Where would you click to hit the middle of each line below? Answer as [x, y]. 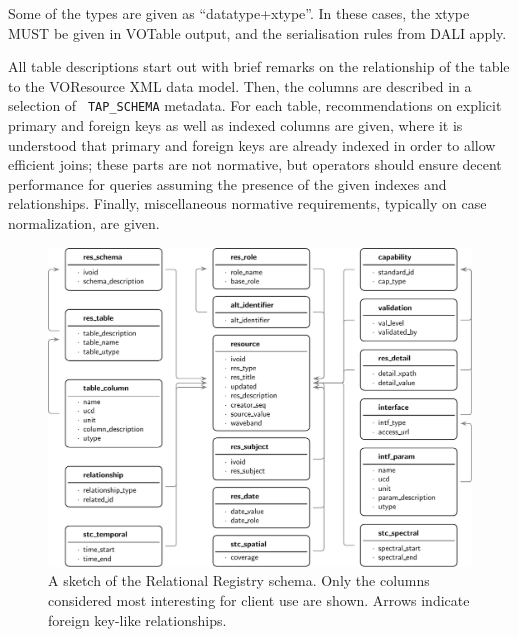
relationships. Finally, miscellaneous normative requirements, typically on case [247, 203]
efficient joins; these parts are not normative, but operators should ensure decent [255, 164]
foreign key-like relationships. [137, 619]
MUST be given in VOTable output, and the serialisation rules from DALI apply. [257, 32]
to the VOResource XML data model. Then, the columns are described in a [240, 85]
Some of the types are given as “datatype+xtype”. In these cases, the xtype [239, 13]
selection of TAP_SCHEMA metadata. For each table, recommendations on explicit [255, 105]
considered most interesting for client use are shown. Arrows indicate [259, 600]
